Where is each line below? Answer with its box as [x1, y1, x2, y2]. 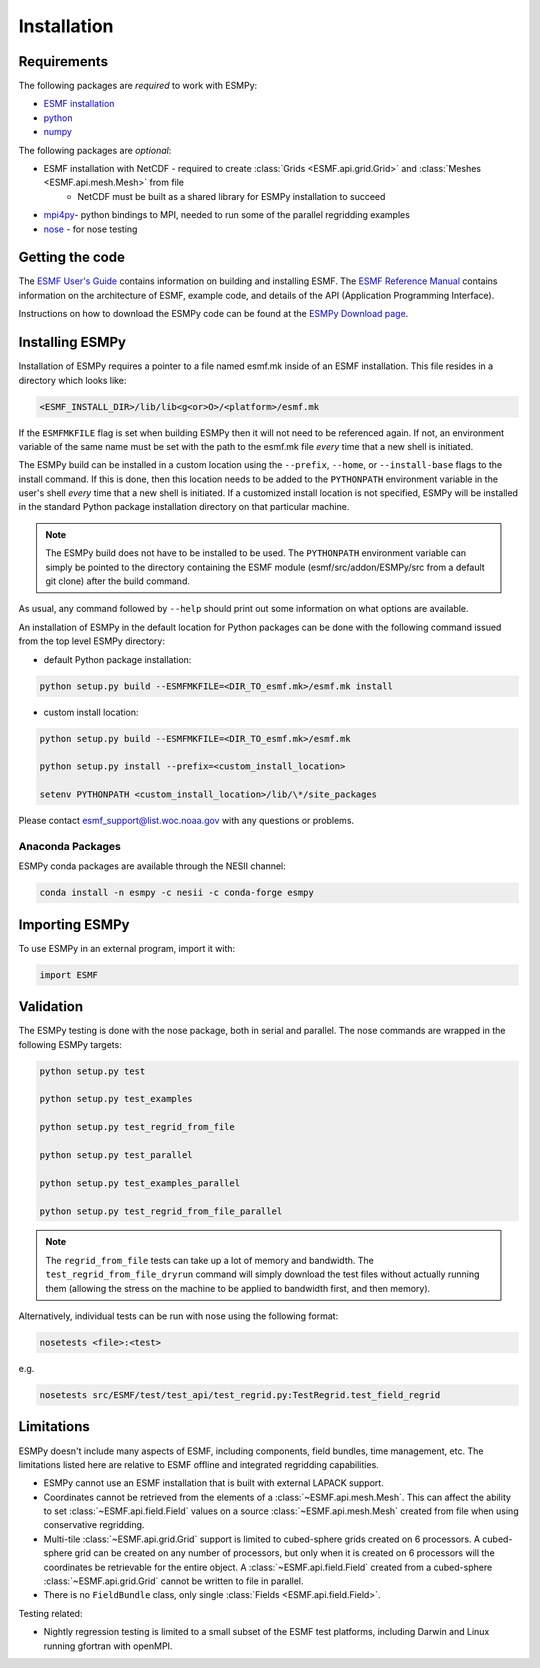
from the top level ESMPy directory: [18, 635, 165, 647]
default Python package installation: [43, 653, 192, 665]
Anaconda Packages [18, 839, 122, 853]
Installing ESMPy [18, 334, 127, 351]
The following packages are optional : [18, 144, 172, 156]
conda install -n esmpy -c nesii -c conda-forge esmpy [39, 887, 314, 899]
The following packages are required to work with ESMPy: [18, 80, 258, 92]
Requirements [18, 53, 109, 70]
